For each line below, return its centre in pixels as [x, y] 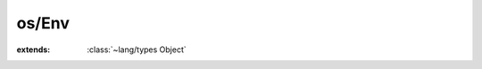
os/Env [43, 23]
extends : [33, 50]
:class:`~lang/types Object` [137, 50]
